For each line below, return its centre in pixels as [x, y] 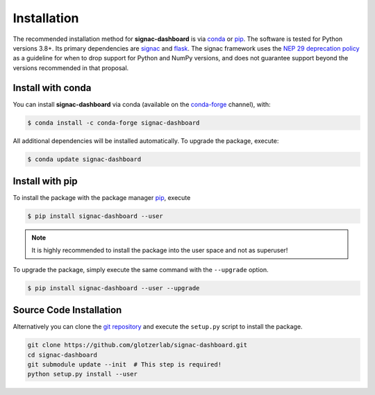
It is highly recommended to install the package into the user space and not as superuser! [160, 251]
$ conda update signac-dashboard [84, 159]
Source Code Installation [67, 310]
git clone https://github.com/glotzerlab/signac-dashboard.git [137, 345]
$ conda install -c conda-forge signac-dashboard [114, 123]
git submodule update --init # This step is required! [125, 365]
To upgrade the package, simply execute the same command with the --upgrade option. [141, 269]
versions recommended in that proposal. [71, 68]
